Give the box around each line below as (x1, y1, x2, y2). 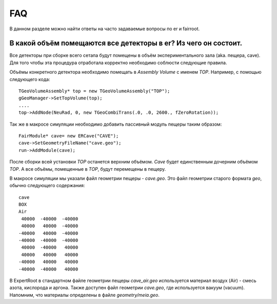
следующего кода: (9, 76, 51, 82)
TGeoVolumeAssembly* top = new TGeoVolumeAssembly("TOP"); (18, 88, 170, 94)
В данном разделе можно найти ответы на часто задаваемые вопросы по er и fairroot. (9, 26, 200, 32)
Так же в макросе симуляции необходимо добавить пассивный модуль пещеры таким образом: (9, 121, 222, 127)
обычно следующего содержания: (9, 183, 85, 189)
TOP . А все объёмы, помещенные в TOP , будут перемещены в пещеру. (9, 166, 166, 172)
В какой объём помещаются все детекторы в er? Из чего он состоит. (9, 39, 243, 48)
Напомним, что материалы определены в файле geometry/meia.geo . (9, 292, 160, 298)
